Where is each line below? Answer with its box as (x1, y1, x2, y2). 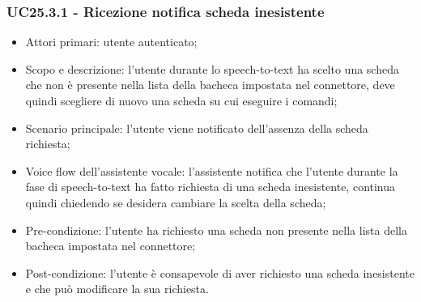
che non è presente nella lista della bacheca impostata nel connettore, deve (25, 76, 395, 93)
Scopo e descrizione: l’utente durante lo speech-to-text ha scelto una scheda (25, 60, 399, 77)
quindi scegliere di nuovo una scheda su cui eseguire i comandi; (25, 92, 338, 108)
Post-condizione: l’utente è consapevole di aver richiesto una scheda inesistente (25, 264, 415, 281)
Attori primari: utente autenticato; (25, 33, 198, 50)
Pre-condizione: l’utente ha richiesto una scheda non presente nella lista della (25, 221, 407, 238)
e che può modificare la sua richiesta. (25, 280, 209, 297)
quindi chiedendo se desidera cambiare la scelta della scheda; (25, 194, 326, 211)
